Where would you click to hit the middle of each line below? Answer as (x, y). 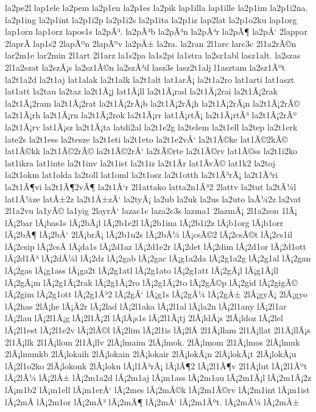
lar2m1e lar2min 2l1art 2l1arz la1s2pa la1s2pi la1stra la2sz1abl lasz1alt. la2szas (153, 55)
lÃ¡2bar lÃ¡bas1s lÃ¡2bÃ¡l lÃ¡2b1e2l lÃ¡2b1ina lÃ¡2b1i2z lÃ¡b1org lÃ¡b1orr (144, 222)
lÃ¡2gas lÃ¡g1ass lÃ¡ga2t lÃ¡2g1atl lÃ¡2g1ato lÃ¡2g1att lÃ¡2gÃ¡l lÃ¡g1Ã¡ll (142, 270)
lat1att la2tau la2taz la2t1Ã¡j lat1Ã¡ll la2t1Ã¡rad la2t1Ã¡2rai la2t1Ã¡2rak (141, 91)
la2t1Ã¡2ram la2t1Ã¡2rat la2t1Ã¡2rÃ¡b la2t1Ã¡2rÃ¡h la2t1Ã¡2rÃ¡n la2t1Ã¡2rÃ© (153, 103)
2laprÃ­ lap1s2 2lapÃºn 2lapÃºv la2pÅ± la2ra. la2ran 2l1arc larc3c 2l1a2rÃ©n (151, 43)
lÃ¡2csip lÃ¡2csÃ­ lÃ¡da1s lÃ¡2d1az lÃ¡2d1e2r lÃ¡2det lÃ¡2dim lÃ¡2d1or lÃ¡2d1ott (156, 246)
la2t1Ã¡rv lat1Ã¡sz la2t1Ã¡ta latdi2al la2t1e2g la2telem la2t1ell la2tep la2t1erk (151, 126)
